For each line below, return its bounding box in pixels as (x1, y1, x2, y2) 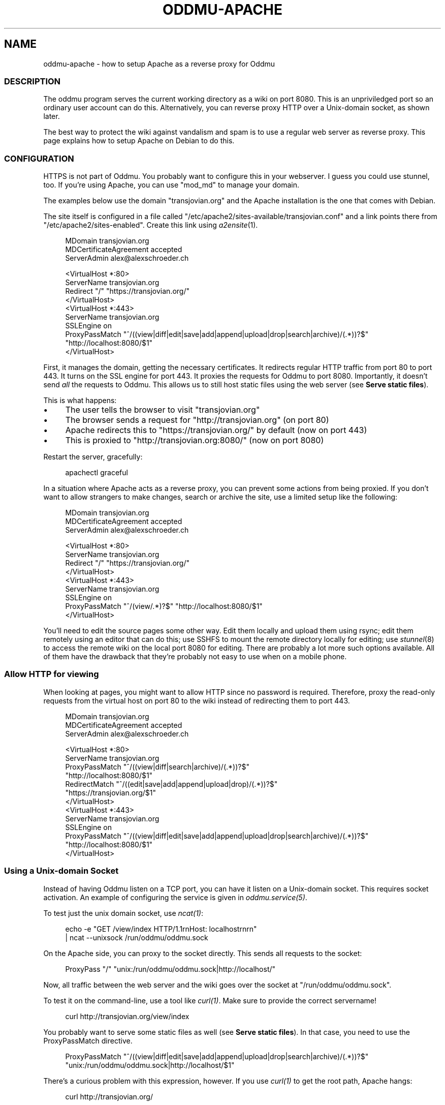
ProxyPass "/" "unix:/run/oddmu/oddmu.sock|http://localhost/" (65, 964, 276, 973)
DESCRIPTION (4, 76, 61, 86)
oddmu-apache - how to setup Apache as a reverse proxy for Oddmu (43, 59, 275, 68)
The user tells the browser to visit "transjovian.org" (65, 405, 260, 415)
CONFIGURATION (4, 153, 74, 164)
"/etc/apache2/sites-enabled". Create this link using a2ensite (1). (43, 221, 258, 230)
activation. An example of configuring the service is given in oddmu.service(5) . (43, 893, 307, 902)
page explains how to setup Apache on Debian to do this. (43, 136, 235, 145)
